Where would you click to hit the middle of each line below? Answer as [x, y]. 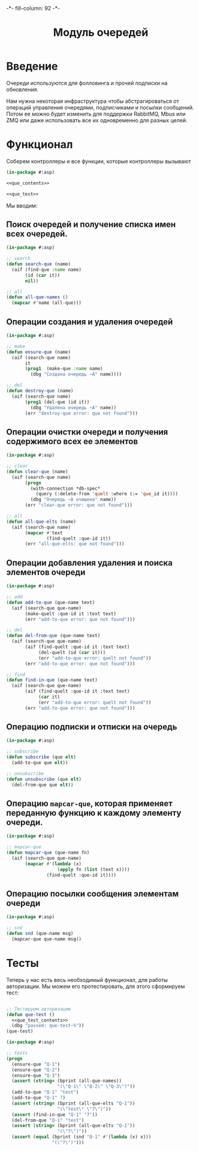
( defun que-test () [31, 1014]
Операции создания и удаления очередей [90, 322]
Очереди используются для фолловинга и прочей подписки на [87, 83]
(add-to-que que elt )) [40, 763]
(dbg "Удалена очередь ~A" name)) [73, 407]
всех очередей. [37, 234]
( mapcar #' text [44, 533]
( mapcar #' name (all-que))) [47, 303]
